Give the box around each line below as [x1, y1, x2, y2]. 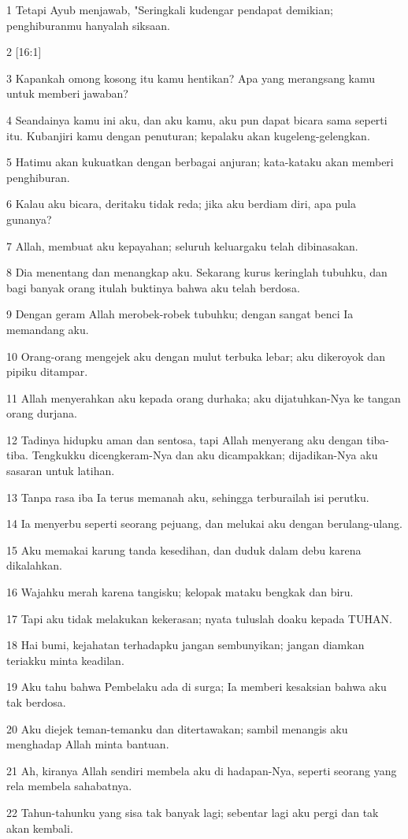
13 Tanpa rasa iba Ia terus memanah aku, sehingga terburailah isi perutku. [6, 488, 369, 505]
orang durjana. [6, 405, 77, 421]
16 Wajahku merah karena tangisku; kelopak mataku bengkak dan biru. [6, 584, 354, 600]
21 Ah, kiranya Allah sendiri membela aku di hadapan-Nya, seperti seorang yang [6, 762, 397, 778]
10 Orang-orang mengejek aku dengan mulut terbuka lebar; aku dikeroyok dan [6, 347, 385, 364]
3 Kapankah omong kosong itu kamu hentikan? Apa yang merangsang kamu [6, 69, 376, 86]
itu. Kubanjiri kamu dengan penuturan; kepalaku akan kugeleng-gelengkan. [6, 127, 370, 143]
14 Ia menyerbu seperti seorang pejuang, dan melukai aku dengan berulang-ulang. [6, 515, 402, 532]
